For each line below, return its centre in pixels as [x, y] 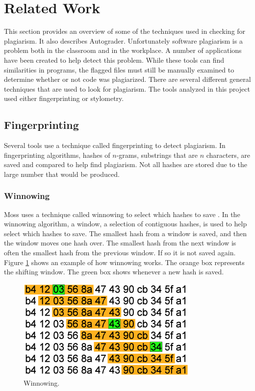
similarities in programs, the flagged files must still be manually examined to [119, 69]
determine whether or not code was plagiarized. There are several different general [127, 79]
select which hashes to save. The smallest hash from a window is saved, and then [125, 233]
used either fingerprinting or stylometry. [64, 98]
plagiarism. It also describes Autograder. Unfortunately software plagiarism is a [123, 40]
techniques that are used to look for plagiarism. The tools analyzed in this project [127, 88]
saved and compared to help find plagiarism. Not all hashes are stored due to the [126, 164]
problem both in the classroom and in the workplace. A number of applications [123, 50]
